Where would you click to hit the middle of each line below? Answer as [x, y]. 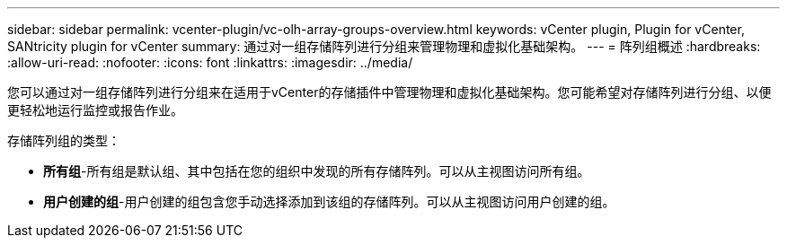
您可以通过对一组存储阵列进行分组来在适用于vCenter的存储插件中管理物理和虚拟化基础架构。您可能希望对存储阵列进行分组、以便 [389, 92]
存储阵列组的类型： [64, 140]
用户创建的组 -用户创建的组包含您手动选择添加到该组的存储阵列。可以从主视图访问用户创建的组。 [329, 201]
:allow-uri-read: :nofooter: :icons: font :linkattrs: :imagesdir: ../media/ [210, 62]
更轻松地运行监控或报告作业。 [95, 110]
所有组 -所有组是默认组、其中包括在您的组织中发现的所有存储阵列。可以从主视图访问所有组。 [317, 171]
